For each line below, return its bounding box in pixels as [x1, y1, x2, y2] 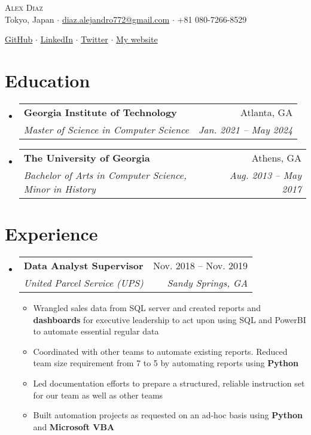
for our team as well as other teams [33, 388, 163, 401]
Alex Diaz [5, 1, 43, 13]
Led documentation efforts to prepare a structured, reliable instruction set [33, 377, 305, 389]
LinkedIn [40, 33, 73, 45]
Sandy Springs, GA [167, 276, 248, 290]
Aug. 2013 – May [229, 168, 301, 182]
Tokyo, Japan [5, 13, 54, 25]
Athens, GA [251, 150, 301, 165]
